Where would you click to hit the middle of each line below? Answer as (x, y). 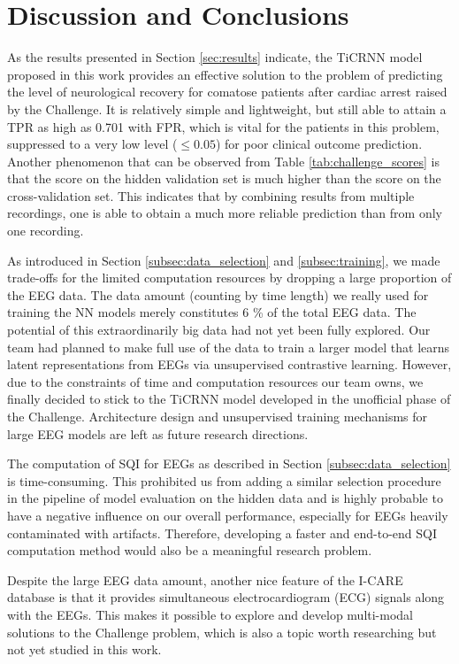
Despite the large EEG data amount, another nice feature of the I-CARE (205, 579)
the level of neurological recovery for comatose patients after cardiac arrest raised (227, 92)
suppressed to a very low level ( (92, 144)
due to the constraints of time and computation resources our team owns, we (215, 381)
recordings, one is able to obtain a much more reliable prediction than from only (225, 213)
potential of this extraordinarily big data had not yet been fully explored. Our (219, 330)
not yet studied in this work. (84, 649)
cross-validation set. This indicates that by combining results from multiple (211, 195)
